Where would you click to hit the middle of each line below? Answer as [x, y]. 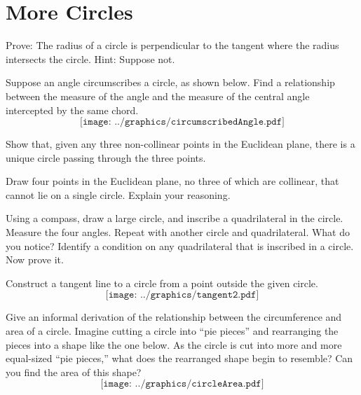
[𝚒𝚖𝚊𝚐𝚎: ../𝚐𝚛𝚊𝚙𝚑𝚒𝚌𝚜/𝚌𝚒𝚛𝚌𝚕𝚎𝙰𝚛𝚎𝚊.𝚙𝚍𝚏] [182, 384]
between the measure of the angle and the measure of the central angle [158, 96]
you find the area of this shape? [74, 372]
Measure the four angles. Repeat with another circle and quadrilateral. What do [178, 232]
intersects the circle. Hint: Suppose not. [90, 58]
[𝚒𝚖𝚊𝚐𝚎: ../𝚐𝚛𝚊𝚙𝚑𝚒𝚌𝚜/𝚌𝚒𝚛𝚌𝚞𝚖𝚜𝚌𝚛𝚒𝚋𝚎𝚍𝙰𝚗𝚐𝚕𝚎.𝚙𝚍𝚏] [182, 122]
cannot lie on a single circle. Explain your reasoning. [118, 194]
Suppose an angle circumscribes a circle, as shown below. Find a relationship [170, 82]
